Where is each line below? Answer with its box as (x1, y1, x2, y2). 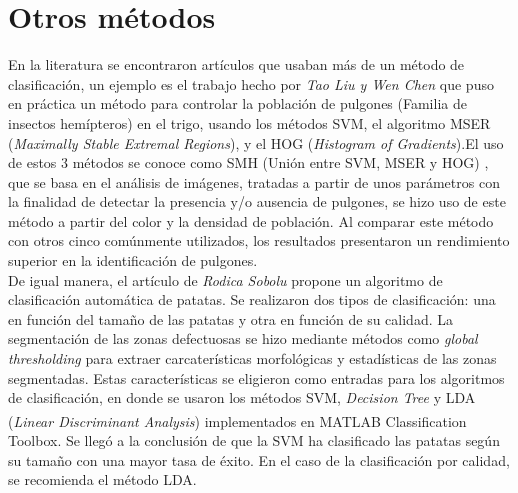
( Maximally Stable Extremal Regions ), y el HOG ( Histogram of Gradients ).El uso (8, 132, 504, 153)
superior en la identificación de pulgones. (8, 250, 258, 271)
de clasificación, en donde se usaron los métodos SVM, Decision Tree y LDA (8, 387, 476, 408)
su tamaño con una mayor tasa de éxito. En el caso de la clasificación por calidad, (8, 449, 510, 470)
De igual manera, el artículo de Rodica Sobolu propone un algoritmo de (8, 269, 443, 290)
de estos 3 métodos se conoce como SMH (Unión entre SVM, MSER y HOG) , (8, 152, 489, 173)
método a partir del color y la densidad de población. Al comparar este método (8, 210, 494, 231)
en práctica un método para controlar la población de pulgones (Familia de (8, 93, 467, 114)
